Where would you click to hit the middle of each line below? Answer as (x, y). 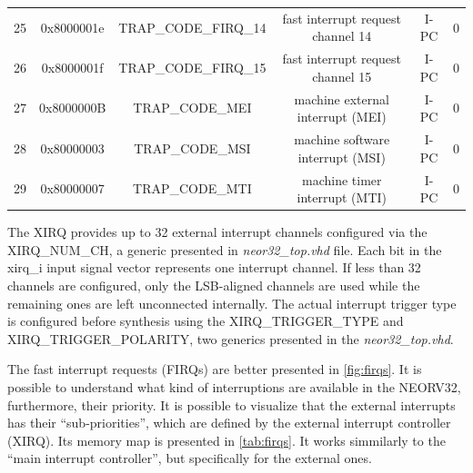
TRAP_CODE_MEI (192, 108)
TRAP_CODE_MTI (192, 188)
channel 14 (342, 36)
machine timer (342, 179)
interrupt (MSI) (342, 157)
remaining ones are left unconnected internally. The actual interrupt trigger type (232, 303)
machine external (342, 99)
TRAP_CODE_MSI (192, 148)
